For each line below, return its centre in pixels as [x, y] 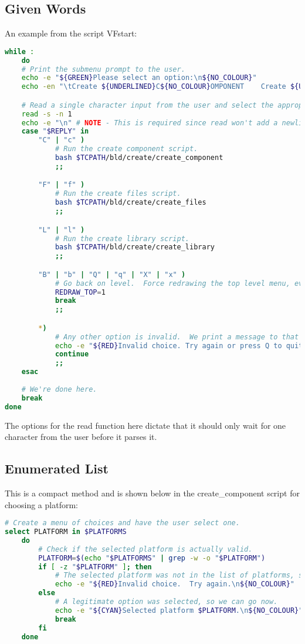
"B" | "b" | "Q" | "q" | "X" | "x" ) [112, 274]
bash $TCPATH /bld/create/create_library [135, 247]
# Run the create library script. [122, 238]
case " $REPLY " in [55, 131]
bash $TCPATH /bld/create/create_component [139, 158]
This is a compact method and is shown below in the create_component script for [152, 493]
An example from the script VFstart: [71, 33]
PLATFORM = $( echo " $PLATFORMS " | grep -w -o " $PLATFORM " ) [152, 558]
